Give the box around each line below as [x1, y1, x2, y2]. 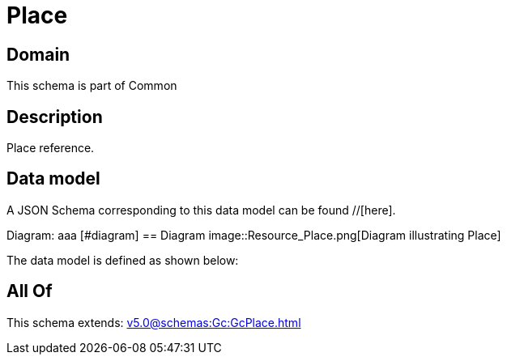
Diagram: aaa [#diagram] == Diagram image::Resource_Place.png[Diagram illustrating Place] [6, 227, 501, 242]
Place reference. [6, 141, 95, 155]
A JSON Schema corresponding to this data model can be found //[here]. [6, 202, 396, 217]
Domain [6, 44, 70, 65]
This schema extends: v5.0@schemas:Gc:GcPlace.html [6, 315, 301, 329]
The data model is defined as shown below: [6, 253, 239, 267]
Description [6, 106, 103, 127]
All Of [6, 281, 53, 302]
